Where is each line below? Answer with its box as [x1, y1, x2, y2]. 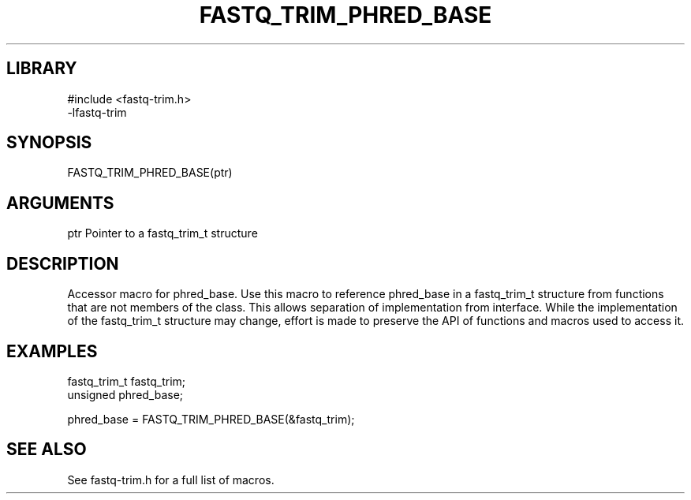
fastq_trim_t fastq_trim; [67, 374, 186, 388]
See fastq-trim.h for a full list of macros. [67, 472, 275, 487]
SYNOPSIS [6, 132, 92, 153]
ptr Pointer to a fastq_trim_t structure [67, 226, 258, 241]
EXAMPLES [6, 341, 98, 361]
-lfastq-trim [67, 105, 127, 119]
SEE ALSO [6, 439, 87, 460]
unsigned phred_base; [67, 387, 184, 401]
